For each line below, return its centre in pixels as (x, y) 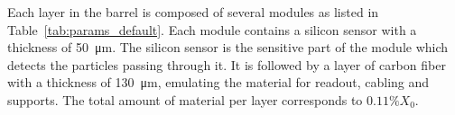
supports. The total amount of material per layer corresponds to (185, 99)
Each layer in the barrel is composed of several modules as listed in (193, 12)
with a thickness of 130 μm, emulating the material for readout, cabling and (218, 82)
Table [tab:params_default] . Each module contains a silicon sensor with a (212, 29)
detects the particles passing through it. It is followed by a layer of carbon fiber (227, 64)
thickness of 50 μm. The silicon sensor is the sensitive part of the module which (228, 47)
